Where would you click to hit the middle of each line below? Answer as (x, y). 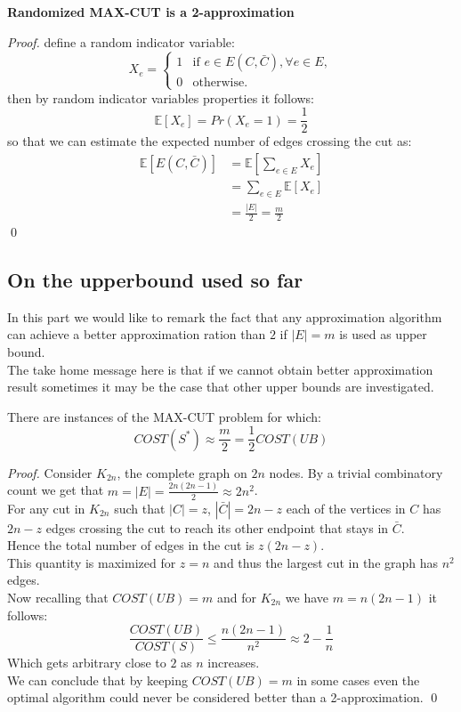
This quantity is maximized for (92, 562)
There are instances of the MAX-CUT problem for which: (165, 416)
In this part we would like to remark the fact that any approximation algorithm (225, 316)
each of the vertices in (346, 508)
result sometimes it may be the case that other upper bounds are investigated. (221, 387)
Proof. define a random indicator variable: (121, 41)
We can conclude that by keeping (97, 680)
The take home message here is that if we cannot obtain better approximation (220, 369)
